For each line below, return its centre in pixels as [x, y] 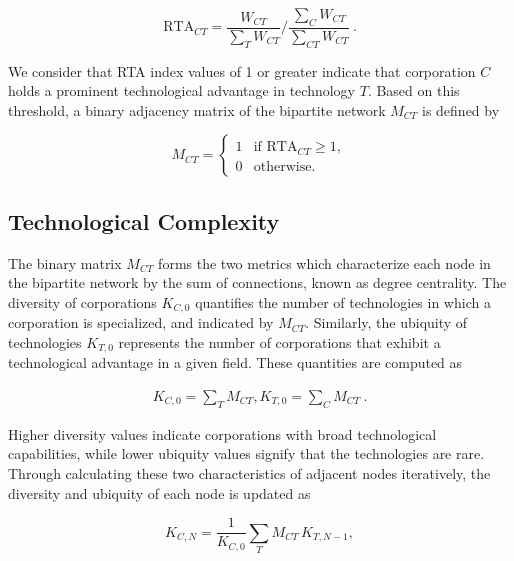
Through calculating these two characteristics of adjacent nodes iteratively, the [249, 472]
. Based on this [413, 90]
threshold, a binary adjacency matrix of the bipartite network [197, 109]
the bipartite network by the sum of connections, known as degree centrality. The [257, 282]
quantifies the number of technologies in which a [343, 301]
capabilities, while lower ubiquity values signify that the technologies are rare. [246, 453]
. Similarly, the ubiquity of [386, 322]
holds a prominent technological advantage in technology [182, 90]
